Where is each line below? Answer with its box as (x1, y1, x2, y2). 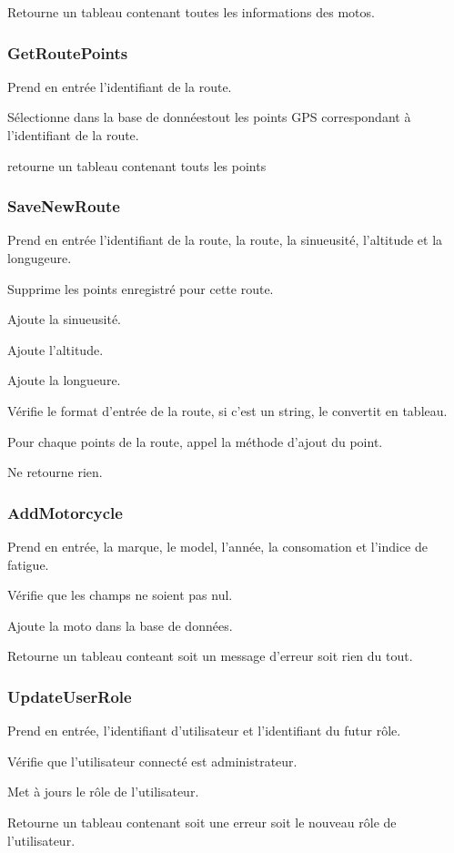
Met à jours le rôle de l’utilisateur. (7, 782, 199, 801)
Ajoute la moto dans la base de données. (7, 615, 233, 635)
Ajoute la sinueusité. (7, 310, 121, 329)
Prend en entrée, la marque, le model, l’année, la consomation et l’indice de (7, 536, 428, 555)
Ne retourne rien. (7, 462, 103, 482)
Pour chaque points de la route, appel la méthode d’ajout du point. (7, 432, 383, 451)
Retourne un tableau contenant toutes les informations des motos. (7, 3, 375, 21)
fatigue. (7, 554, 49, 574)
